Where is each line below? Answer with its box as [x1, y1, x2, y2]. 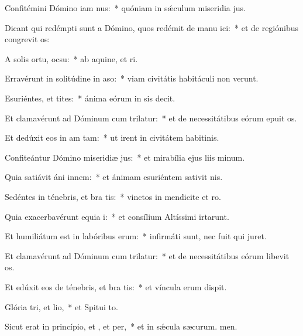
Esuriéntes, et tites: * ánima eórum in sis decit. [5, 91, 175, 104]
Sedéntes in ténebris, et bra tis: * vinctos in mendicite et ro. [5, 190, 221, 202]
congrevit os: [5, 33, 50, 45]
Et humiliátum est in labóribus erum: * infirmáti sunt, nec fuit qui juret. [5, 230, 267, 242]
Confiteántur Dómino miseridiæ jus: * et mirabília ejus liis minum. [5, 151, 245, 163]
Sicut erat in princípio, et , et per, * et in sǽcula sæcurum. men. [5, 320, 237, 332]
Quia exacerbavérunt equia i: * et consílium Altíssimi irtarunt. [5, 210, 229, 222]
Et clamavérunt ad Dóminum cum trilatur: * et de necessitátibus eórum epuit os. [5, 111, 297, 124]
